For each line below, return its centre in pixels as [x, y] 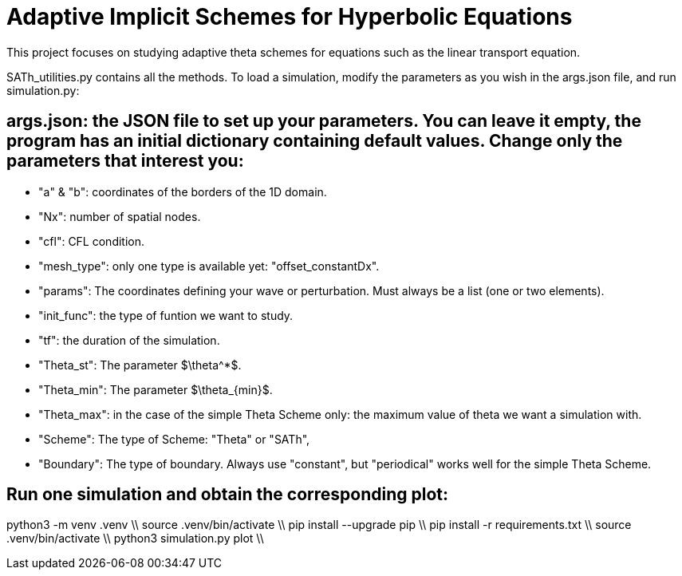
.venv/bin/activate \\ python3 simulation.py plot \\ [135, 539]
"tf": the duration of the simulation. [129, 340]
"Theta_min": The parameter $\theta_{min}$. [156, 389]
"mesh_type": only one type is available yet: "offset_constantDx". [209, 266]
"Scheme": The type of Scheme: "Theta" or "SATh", [174, 439]
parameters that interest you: [125, 161]
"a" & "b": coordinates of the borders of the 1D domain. [183, 191]
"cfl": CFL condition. [92, 241]
